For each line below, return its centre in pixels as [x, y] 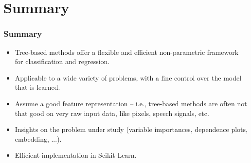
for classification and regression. [62, 61]
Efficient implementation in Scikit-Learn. [76, 155]
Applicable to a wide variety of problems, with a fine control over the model [128, 77]
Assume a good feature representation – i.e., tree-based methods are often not [131, 103]
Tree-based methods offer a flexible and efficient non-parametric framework [127, 52]
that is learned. [37, 87]
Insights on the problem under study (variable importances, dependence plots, [131, 129]
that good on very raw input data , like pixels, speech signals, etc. [112, 113]
